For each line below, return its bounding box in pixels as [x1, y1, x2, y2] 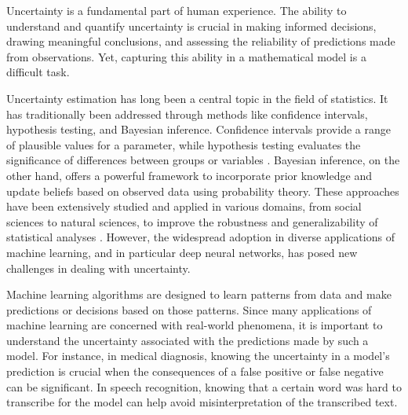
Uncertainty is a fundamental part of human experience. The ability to [6, 2, 347, 18]
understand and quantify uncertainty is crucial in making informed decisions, [6, 17, 377, 34]
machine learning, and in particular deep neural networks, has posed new [6, 244, 358, 260]
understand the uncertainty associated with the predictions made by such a [6, 332, 369, 348]
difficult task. [6, 64, 70, 80]
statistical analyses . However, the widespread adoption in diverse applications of [6, 229, 395, 245]
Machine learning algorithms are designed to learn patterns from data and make [6, 286, 392, 303]
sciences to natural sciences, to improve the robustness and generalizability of [6, 213, 378, 230]
